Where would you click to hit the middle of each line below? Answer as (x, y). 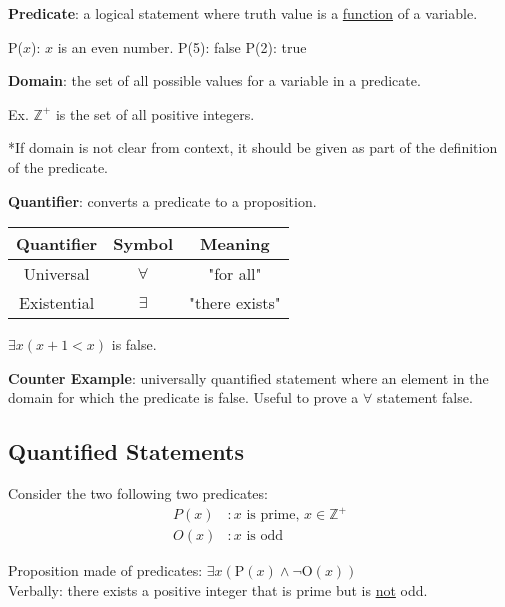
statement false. (424, 397)
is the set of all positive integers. (155, 113)
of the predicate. (58, 166)
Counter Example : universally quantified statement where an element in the (248, 377)
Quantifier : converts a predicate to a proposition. (162, 200)
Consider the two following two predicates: (138, 493)
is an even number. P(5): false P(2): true (182, 46)
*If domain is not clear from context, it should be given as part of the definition (253, 147)
